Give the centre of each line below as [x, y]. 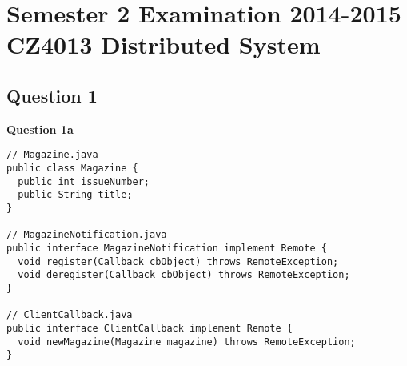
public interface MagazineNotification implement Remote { [167, 248]
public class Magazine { [72, 169]
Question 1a [40, 129]
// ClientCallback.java [70, 315]
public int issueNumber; [84, 181]
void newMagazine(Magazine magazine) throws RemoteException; [187, 342]
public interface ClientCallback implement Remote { [150, 328]
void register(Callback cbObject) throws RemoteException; [178, 261]
